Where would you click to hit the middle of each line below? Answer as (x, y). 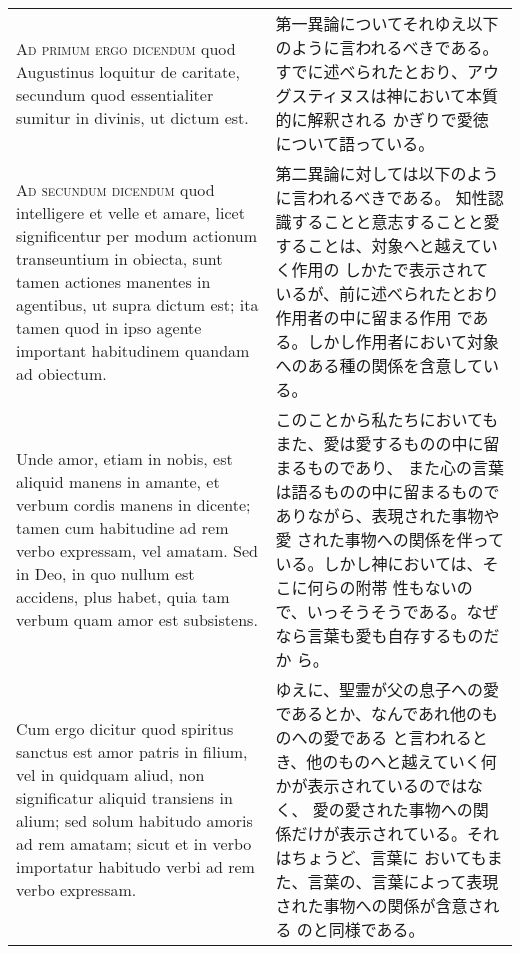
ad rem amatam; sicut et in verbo (134, 843)
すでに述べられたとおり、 (371, 71)
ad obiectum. (61, 373)
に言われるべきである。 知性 (381, 197)
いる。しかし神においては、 (379, 563)
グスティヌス (323, 95)
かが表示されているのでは (371, 785)
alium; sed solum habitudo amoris (134, 820)
